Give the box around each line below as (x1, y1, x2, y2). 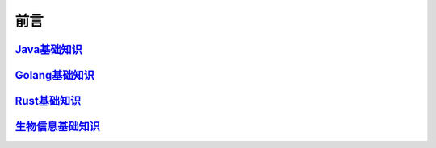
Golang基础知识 (15, 68, 94, 82)
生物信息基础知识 (15, 120, 100, 134)
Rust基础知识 (15, 94, 82, 108)
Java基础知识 (15, 43, 82, 56)
